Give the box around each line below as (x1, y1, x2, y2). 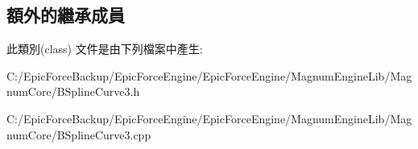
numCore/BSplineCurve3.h (6, 83, 140, 100)
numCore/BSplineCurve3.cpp (6, 126, 151, 143)
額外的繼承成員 (6, 2, 125, 27)
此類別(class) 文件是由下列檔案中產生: (6, 40, 203, 57)
